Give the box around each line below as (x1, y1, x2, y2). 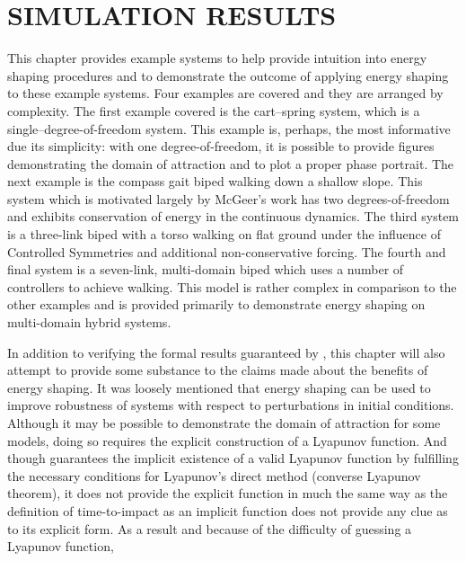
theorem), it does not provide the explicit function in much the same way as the (7, 484, 448, 503)
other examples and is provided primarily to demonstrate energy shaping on (7, 295, 426, 314)
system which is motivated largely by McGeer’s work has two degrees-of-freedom (7, 189, 450, 208)
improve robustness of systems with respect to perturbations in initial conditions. (7, 396, 454, 414)
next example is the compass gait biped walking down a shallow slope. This (7, 172, 423, 191)
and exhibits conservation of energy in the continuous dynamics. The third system (7, 207, 460, 226)
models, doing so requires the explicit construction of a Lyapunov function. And (7, 431, 447, 450)
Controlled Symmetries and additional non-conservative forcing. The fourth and (7, 242, 446, 261)
